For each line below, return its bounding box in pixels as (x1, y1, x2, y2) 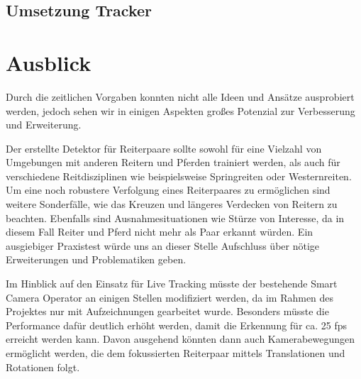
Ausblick (6, 48, 91, 77)
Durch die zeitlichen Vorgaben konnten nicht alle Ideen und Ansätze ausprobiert (6, 89, 355, 104)
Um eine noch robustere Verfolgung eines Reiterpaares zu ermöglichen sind (6, 182, 331, 197)
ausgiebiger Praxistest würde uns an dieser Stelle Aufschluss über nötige (6, 238, 320, 253)
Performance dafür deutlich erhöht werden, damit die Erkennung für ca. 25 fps (6, 317, 348, 332)
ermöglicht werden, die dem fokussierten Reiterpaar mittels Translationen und (6, 346, 345, 360)
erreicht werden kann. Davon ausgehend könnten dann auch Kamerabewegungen (6, 331, 355, 346)
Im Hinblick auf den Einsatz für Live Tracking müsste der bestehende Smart (6, 276, 338, 291)
